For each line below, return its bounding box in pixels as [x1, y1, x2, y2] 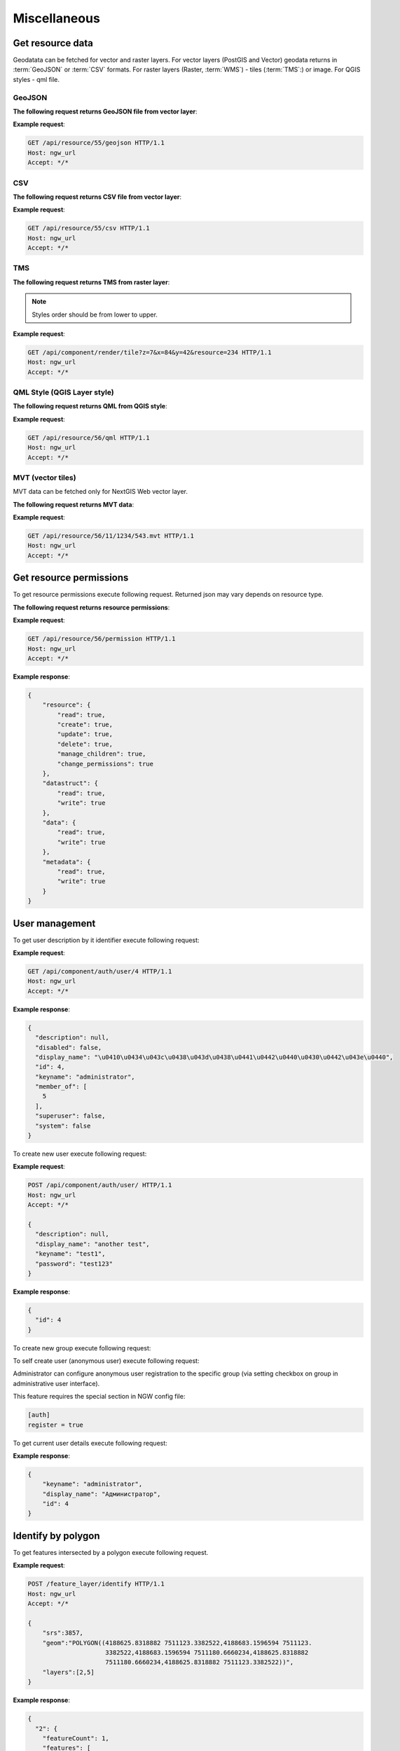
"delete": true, [57, 740, 113, 748]
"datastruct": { [42, 780, 98, 787]
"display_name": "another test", [35, 1240, 150, 1248]
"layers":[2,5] [42, 1668, 95, 1676]
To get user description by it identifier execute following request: [13, 936, 200, 944]
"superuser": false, [35, 1112, 106, 1120]
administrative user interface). [13, 1379, 100, 1387]
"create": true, [57, 721, 113, 728]
